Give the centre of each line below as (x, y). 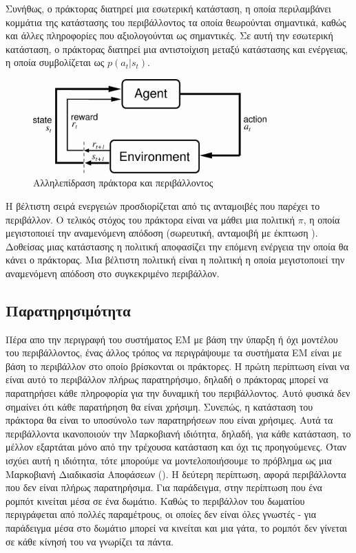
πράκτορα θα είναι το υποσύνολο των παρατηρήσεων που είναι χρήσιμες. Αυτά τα (169, 420)
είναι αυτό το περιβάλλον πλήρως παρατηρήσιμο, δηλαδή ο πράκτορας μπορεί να (167, 379)
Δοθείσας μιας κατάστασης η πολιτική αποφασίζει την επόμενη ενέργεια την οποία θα (177, 246)
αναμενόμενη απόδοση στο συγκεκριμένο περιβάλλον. (113, 273)
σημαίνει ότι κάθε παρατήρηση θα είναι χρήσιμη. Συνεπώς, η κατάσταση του (159, 406)
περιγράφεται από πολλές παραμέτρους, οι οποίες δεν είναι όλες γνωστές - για (161, 514)
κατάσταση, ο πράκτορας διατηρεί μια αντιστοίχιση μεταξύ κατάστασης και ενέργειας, (177, 48)
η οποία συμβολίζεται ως (55, 62)
